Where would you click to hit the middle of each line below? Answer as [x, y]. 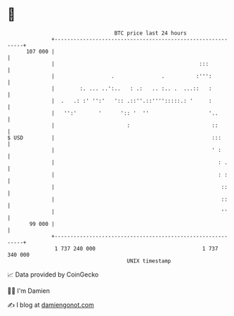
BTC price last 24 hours [151, 33]
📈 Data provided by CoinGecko [53, 274]
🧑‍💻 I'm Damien [29, 291]
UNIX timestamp [149, 261]
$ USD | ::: [114, 138]
